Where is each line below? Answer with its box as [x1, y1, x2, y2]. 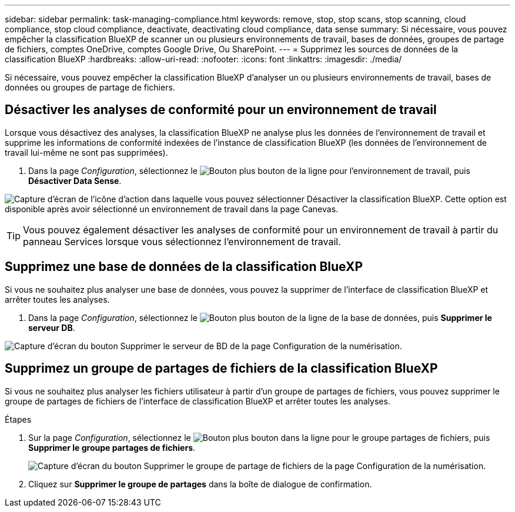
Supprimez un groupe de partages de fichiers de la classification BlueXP [5, 361, 438, 376]
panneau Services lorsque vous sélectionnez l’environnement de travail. [23, 235, 341, 247]
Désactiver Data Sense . [28, 175, 122, 186]
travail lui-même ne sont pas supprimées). [5, 147, 168, 158]
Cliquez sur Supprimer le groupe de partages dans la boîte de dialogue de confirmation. [28, 478, 372, 489]
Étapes [5, 414, 32, 424]
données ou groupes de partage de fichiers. [5, 82, 175, 92]
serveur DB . [28, 322, 75, 333]
